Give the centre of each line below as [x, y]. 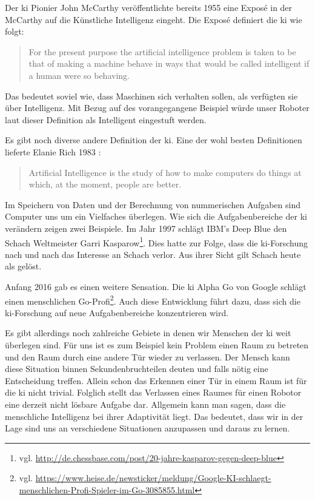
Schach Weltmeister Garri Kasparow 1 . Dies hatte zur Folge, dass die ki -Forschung [156, 242]
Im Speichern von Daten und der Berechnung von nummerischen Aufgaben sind [153, 204]
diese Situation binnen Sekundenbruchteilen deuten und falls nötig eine [137, 369]
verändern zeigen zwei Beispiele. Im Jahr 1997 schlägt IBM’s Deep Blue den [146, 228]
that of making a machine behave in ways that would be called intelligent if [169, 63]
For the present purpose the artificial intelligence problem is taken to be [162, 51]
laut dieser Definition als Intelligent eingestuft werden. [106, 119]
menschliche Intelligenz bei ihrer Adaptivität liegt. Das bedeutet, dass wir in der [154, 416]
